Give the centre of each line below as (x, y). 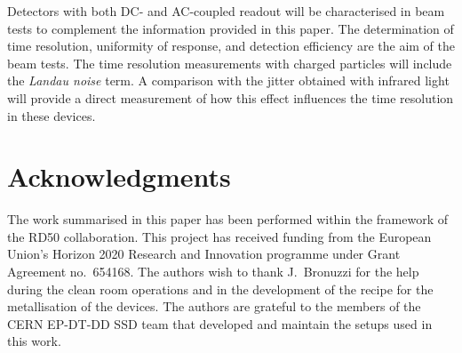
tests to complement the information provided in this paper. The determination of (231, 28)
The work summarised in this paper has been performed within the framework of (228, 219)
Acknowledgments (119, 176)
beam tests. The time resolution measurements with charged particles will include (230, 63)
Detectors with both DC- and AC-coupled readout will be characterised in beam (226, 11)
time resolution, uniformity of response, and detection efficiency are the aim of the (231, 46)
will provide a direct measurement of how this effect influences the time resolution (231, 97)
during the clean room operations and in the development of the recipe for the (220, 289)
